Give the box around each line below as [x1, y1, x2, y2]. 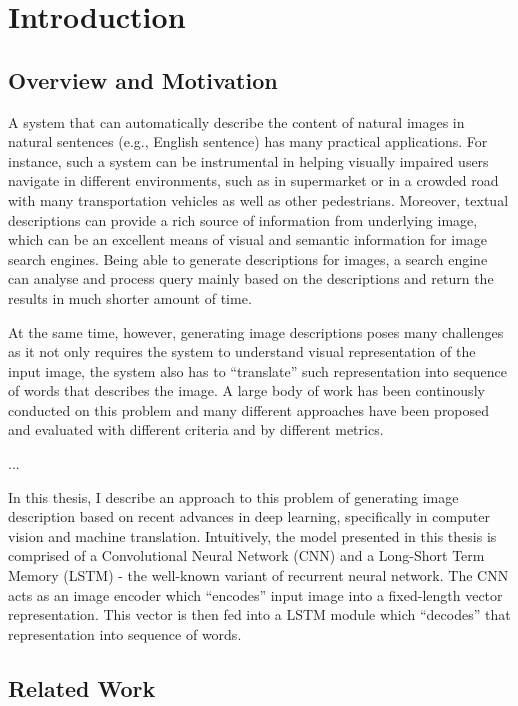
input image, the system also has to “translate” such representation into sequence [8, 360, 507, 381]
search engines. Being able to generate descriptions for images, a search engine [8, 248, 488, 269]
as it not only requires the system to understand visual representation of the [8, 341, 476, 362]
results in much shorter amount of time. [8, 287, 252, 308]
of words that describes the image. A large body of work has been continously [8, 380, 485, 401]
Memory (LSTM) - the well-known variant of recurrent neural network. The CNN [8, 565, 509, 586]
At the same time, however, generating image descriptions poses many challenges [8, 321, 504, 342]
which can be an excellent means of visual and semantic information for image [8, 229, 488, 250]
